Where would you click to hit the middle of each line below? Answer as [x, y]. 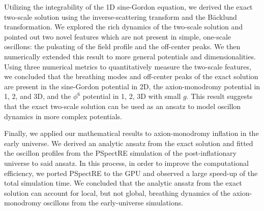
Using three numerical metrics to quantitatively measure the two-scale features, [128, 66]
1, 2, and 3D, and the [38, 96]
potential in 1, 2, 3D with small [132, 96]
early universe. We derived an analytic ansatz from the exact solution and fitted [129, 143]
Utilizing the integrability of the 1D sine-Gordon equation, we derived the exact [128, 7]
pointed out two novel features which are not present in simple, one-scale [118, 36]
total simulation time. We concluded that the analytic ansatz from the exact [123, 183]
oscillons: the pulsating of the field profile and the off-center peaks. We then [122, 46]
